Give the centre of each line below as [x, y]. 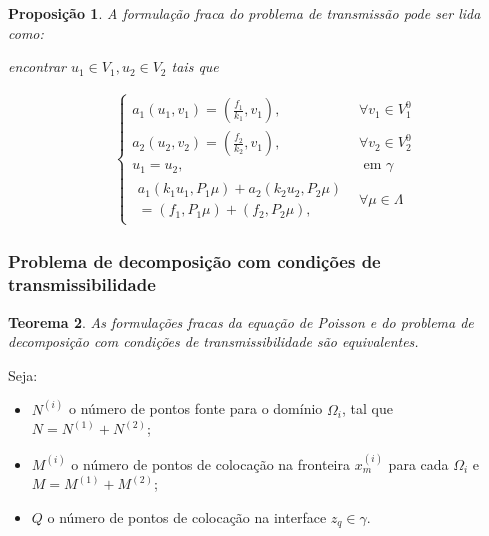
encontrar [37, 66]
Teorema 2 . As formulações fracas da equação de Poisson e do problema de [241, 321]
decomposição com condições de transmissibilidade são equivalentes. [213, 341]
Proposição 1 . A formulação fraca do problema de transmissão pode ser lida [244, 13]
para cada [418, 463]
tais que [195, 66]
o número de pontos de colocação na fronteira [210, 463]
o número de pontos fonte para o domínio [196, 408]
